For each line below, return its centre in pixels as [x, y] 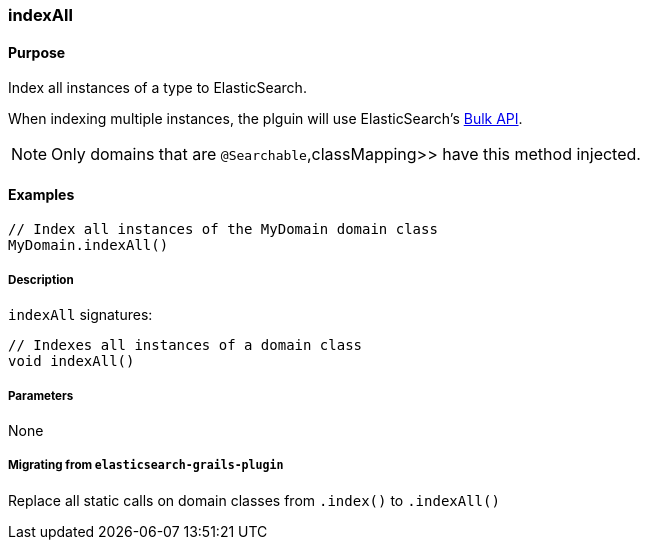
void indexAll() [71, 361]
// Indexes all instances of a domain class [185, 345]
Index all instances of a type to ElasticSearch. [157, 88]
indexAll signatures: [80, 315]
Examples [41, 194]
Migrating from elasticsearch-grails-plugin [146, 465]
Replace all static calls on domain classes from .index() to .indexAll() [254, 500]
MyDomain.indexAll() [88, 245]
